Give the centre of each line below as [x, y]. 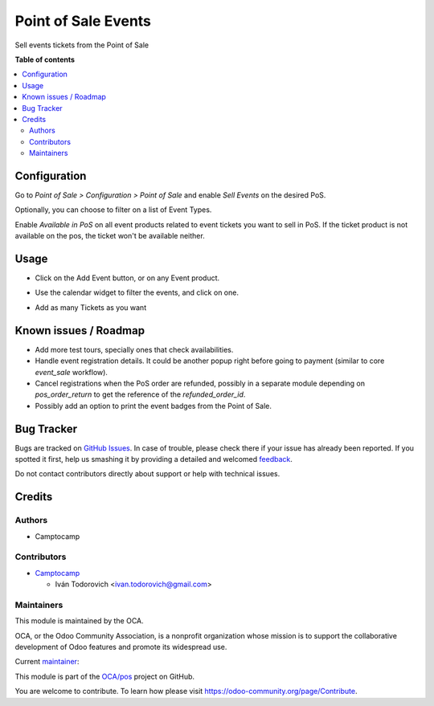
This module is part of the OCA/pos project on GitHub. [105, 676]
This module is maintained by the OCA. [79, 621]
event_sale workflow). [72, 372]
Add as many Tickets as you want [91, 307]
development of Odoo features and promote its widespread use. [121, 647]
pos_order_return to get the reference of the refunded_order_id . [140, 394]
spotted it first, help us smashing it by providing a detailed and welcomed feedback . [154, 459]
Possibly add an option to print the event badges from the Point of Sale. [154, 406]
